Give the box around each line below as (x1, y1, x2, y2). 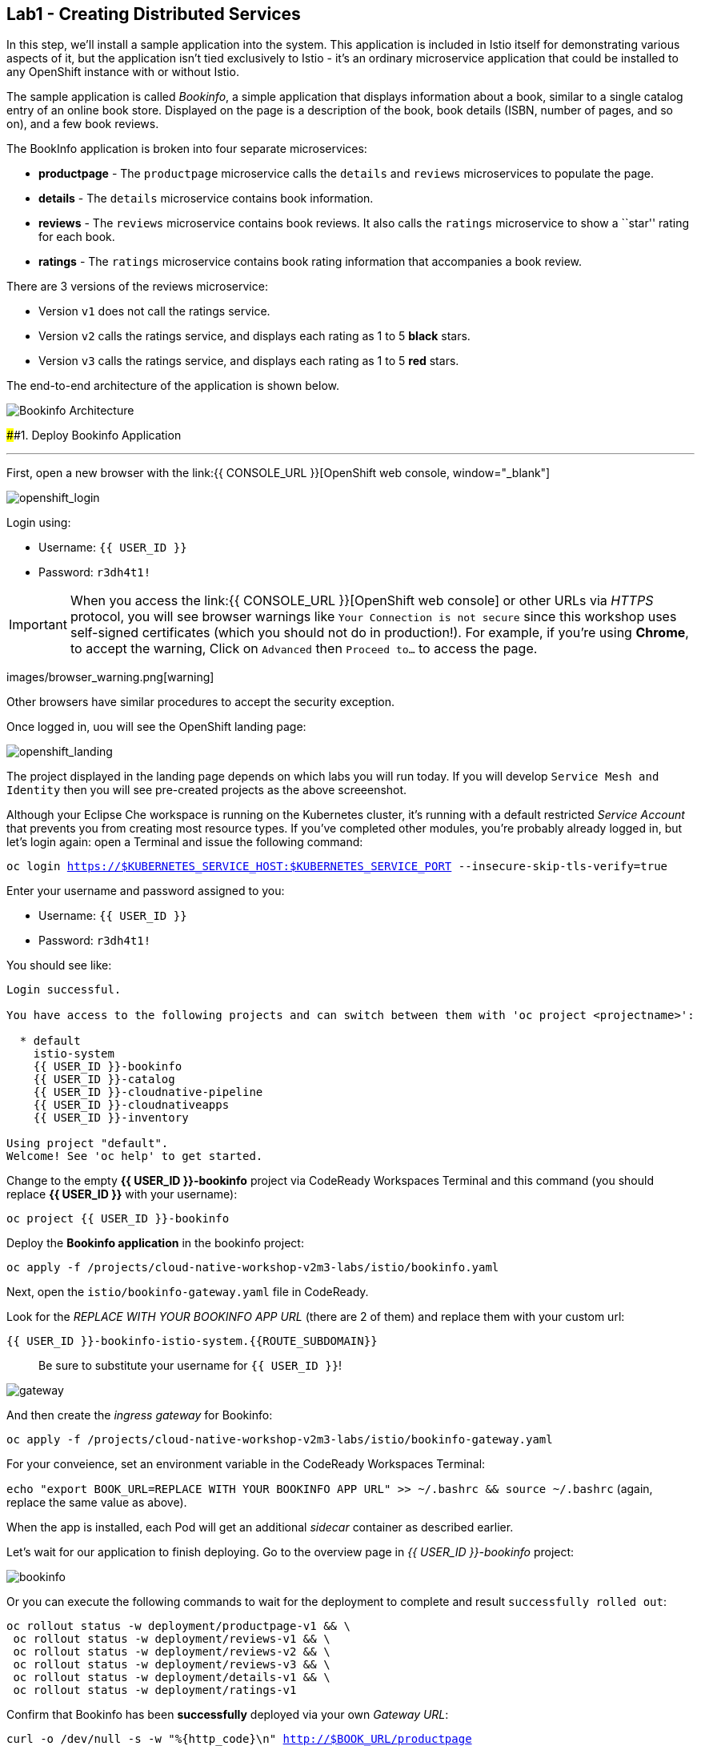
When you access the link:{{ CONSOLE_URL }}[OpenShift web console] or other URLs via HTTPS (70, 592, 654, 609)
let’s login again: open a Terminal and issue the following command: (6, 835, 363, 849)
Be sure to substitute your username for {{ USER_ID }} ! (38, 1359, 342, 1373)
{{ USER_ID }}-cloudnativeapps (33, 1098, 230, 1112)
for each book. (38, 230, 115, 244)
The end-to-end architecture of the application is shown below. (6, 379, 339, 393)
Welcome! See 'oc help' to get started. (6, 1150, 263, 1163)
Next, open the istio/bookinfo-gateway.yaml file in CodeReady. (6, 1285, 369, 1299)
